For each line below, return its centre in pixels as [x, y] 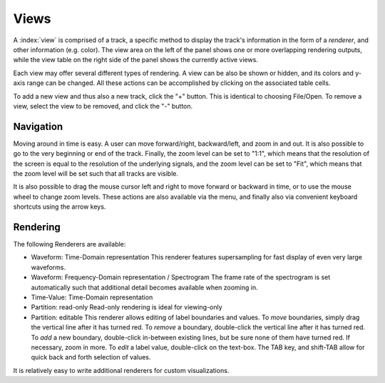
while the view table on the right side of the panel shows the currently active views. [135, 60]
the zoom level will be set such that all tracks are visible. [96, 173]
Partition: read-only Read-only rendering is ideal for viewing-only [127, 307]
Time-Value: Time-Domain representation [92, 297]
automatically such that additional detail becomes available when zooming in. [144, 287]
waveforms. [48, 267]
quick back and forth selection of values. [91, 357]
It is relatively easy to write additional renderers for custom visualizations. [121, 370]
